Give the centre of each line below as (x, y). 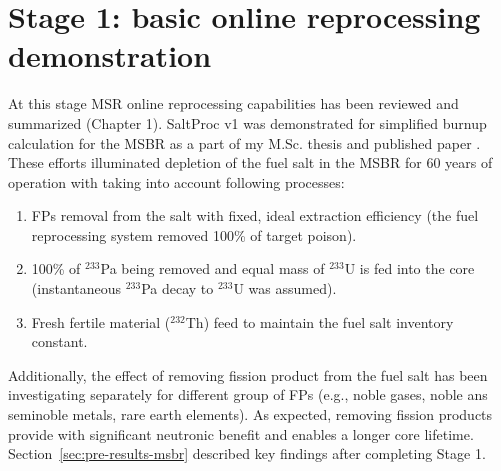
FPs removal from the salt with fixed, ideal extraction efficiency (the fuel (255, 215)
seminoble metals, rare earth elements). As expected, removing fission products (250, 414)
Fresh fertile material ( (101, 321)
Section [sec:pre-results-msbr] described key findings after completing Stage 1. (247, 453)
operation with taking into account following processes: (176, 181)
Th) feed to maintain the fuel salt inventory (319, 321)
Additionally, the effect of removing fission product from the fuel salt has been (248, 374)
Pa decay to (177, 288)
